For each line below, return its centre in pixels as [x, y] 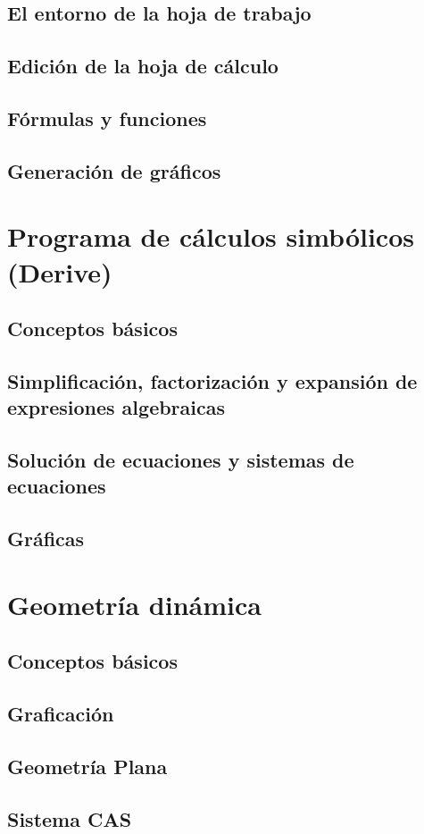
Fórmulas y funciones [107, 118]
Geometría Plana [87, 766]
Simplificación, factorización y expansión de [212, 380]
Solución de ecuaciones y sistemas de [181, 460]
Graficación [61, 714]
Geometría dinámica [134, 604]
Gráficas [46, 539]
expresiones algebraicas [116, 407]
